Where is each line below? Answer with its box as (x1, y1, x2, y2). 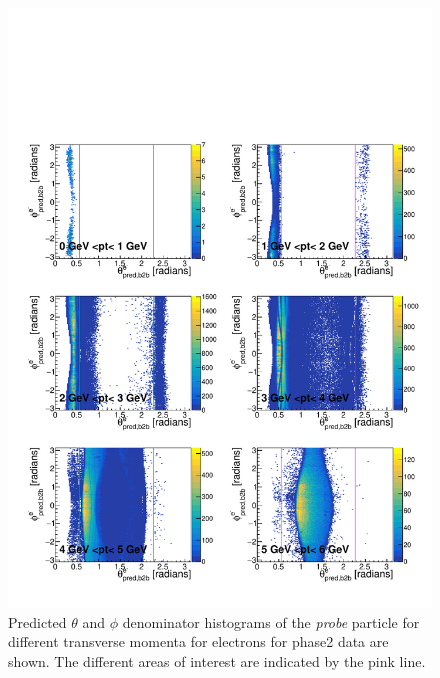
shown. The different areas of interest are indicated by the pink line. (8, 650, 426, 671)
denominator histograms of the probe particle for (122, 611, 420, 632)
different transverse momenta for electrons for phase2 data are (8, 631, 389, 652)
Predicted (8, 611, 67, 632)
